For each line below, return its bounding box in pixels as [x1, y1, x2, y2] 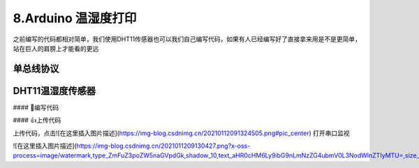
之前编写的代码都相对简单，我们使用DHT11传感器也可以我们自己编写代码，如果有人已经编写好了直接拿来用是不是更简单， [13, 35, 361, 43]
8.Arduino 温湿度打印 [13, 10, 137, 26]
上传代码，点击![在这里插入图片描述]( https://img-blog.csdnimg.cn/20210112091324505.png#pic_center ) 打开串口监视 [13, 129, 351, 137]
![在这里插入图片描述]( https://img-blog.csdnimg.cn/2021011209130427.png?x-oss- [13, 142, 251, 150]
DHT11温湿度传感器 [13, 84, 96, 97]
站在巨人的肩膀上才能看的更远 [13, 44, 99, 52]
